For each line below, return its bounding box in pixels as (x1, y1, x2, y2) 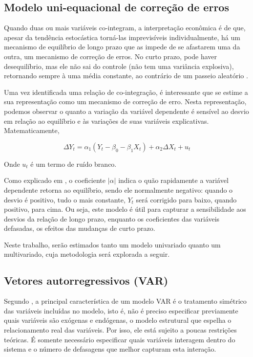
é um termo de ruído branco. (30, 158, 117, 169)
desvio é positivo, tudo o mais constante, (4, 194, 126, 204)
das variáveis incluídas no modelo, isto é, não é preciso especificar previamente (4, 305, 238, 315)
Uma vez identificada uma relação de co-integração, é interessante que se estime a (4, 87, 248, 97)
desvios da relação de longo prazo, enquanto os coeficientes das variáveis (4, 213, 220, 223)
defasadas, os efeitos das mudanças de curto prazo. (4, 223, 155, 233)
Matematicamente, (4, 125, 60, 135)
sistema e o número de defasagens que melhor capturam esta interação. (4, 344, 216, 354)
